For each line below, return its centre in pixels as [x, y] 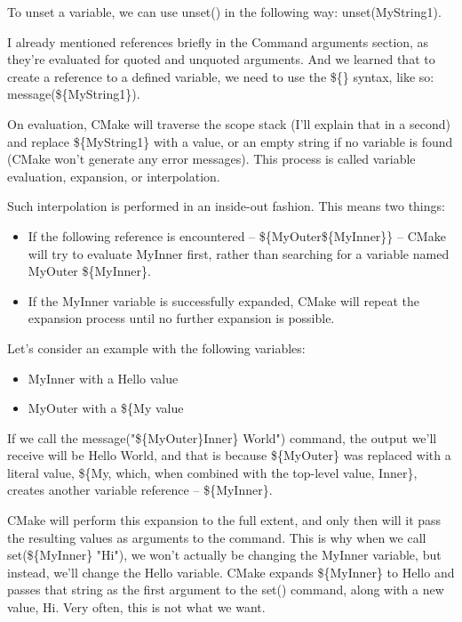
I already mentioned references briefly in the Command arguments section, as [218, 41]
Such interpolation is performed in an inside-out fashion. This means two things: [226, 206]
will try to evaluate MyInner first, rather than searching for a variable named [239, 253]
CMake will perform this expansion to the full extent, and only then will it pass [224, 520]
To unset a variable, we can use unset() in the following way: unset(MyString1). [224, 12]
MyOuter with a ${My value [106, 408]
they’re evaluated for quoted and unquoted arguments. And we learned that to [221, 59]
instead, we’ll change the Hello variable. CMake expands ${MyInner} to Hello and [231, 572]
